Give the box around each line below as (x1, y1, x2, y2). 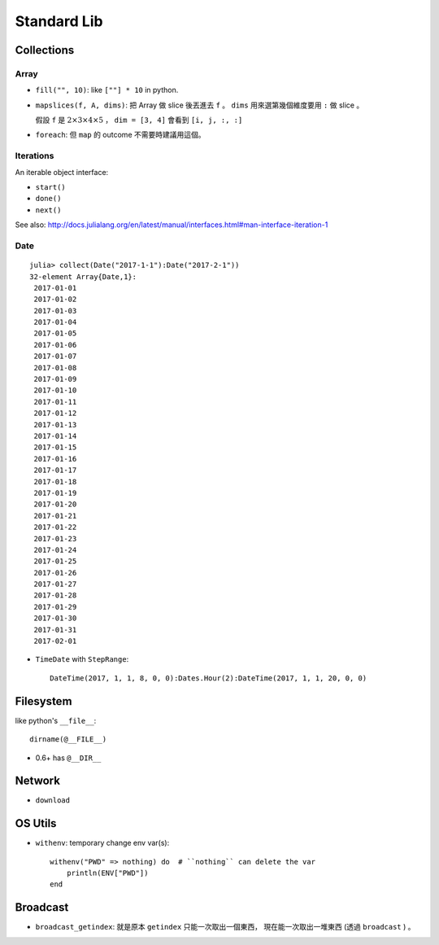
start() (35, 183, 67, 192)
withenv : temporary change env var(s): (35, 838, 170, 848)
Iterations (15, 151, 54, 162)
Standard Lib (15, 12, 103, 30)
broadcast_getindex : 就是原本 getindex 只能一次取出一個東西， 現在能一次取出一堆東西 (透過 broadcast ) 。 (35, 922, 415, 932)
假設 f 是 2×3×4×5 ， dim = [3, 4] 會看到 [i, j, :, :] (35, 115, 243, 125)
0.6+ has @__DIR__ (35, 753, 102, 763)
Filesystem (15, 694, 72, 708)
